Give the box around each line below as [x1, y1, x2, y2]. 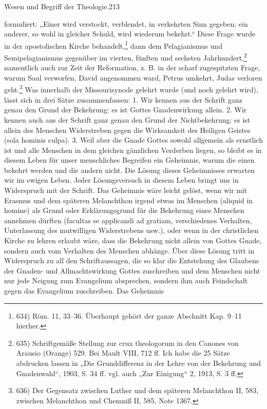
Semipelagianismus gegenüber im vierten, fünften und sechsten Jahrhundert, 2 [4, 51, 247, 63]
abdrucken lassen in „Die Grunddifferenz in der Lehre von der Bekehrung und [16, 357, 261, 368]
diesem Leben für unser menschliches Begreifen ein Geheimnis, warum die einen [4, 154, 255, 165]
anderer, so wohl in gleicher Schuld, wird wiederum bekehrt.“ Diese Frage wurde [4, 28, 256, 39]
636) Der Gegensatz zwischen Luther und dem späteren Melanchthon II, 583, [16, 385, 259, 396]
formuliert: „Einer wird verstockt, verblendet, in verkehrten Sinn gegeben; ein [4, 18, 248, 29]
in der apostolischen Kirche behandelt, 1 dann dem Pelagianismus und [4, 38, 222, 51]
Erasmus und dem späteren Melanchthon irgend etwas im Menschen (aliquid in [4, 194, 253, 205]
